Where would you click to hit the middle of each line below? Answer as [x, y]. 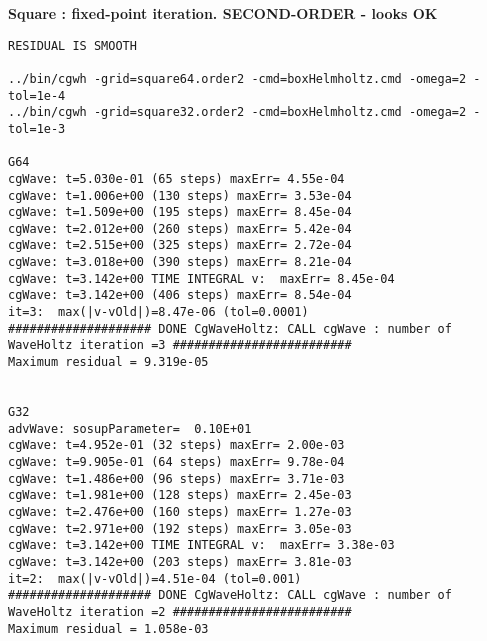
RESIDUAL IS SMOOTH [72, 45]
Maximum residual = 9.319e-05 [108, 362]
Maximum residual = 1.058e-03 [108, 628]
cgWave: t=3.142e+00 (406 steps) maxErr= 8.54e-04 [180, 295]
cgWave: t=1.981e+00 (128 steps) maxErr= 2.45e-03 [180, 495]
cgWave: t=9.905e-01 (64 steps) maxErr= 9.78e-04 [176, 462]
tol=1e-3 [37, 128]
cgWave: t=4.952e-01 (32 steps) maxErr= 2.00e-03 [176, 445]
